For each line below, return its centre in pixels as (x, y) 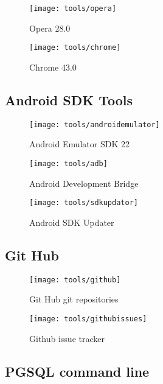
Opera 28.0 (50, 28)
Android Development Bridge (84, 183)
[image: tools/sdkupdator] (84, 203)
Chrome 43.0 (53, 67)
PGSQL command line (77, 371)
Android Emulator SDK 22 (80, 144)
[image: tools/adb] (68, 163)
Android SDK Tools (69, 99)
